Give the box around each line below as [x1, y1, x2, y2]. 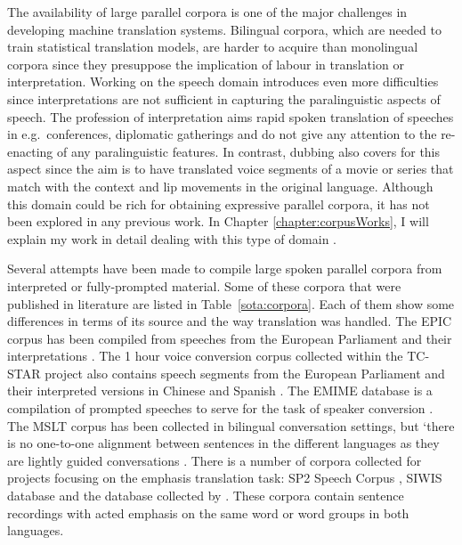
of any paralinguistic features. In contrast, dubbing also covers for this [56, 142, 441, 160]
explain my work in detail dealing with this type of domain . [7, 229, 336, 248]
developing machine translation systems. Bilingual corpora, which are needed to [7, 20, 442, 38]
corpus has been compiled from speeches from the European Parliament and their [7, 329, 452, 347]
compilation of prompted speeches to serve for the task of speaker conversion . [7, 399, 434, 418]
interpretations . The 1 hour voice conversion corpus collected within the [7, 346, 403, 365]
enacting [7, 142, 53, 160]
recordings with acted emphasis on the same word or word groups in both [7, 503, 409, 522]
